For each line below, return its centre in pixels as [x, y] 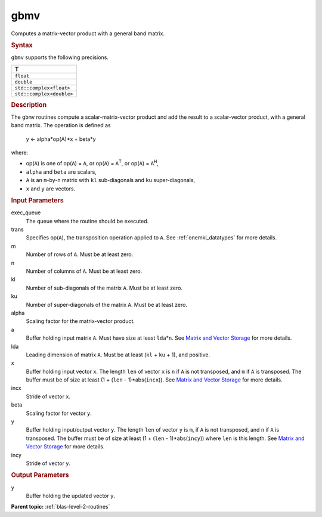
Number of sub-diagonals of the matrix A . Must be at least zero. [104, 288]
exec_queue [26, 213]
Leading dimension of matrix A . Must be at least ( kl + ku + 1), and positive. [118, 355]
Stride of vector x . [48, 396]
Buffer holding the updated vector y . [71, 496]
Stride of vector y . [48, 463]
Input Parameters [37, 200]
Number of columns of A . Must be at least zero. [84, 271]
